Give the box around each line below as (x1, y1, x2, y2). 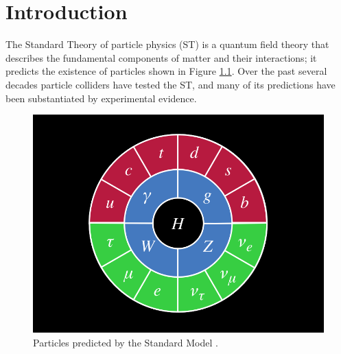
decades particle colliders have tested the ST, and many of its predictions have (5, 77, 336, 91)
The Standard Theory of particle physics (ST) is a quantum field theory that (5, 37, 329, 51)
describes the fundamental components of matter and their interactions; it (5, 50, 317, 64)
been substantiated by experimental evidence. (5, 91, 197, 105)
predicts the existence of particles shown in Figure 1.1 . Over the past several (5, 64, 327, 78)
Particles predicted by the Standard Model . (33, 335, 218, 350)
